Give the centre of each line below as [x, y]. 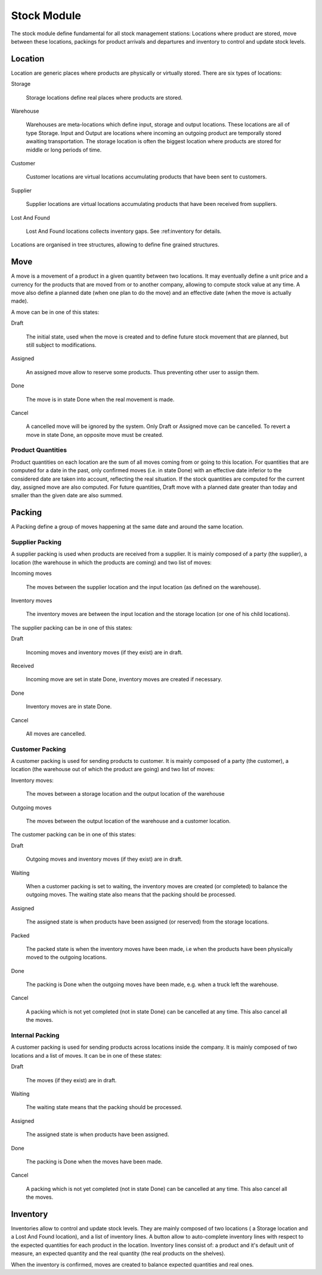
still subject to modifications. [61, 345]
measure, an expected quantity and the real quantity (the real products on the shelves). [118, 1254]
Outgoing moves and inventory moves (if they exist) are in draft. [104, 859]
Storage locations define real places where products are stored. [104, 97]
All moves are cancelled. [56, 734]
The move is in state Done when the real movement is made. [100, 399]
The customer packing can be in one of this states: [74, 834]
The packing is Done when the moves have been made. [94, 1162]
